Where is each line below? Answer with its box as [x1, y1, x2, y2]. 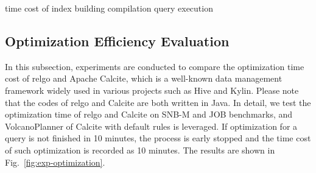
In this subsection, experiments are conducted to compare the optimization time [5, 60, 304, 72]
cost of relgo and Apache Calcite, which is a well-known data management [5, 72, 283, 85]
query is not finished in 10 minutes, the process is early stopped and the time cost [5, 132, 311, 144]
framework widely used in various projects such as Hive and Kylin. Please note [5, 83, 299, 96]
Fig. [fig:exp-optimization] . [5, 155, 105, 168]
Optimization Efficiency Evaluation [5, 31, 230, 50]
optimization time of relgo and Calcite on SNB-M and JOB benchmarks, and [5, 108, 293, 121]
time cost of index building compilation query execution [5, 2, 213, 14]
